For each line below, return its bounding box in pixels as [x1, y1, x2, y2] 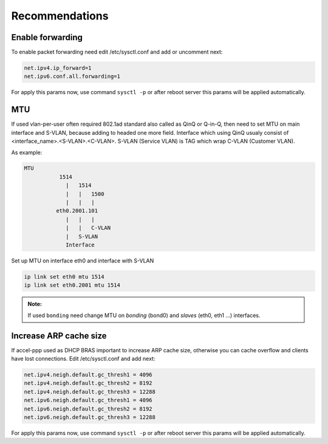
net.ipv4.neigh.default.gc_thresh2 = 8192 [24, 380, 152, 387]
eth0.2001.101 [55, 207, 98, 214]
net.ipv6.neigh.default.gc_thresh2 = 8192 [24, 405, 152, 412]
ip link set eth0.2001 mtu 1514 [24, 282, 121, 289]
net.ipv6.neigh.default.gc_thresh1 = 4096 [24, 397, 152, 404]
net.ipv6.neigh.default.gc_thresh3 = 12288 [24, 414, 156, 420]
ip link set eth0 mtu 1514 [24, 273, 104, 280]
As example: [11, 149, 43, 156]
